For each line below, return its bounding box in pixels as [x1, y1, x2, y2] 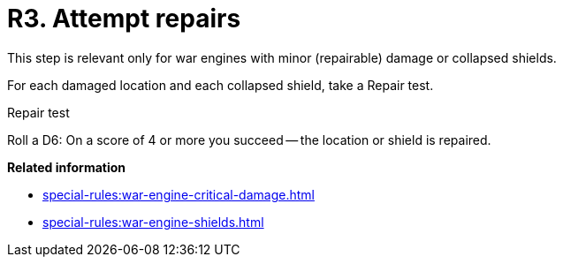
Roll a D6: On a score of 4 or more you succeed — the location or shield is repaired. [7, 132, 491, 147]
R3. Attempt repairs [7, 4, 241, 34]
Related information [7, 159, 126, 175]
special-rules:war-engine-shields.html [42, 214, 264, 230]
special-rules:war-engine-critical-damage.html [42, 186, 315, 202]
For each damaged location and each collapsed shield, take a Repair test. [7, 77, 434, 93]
